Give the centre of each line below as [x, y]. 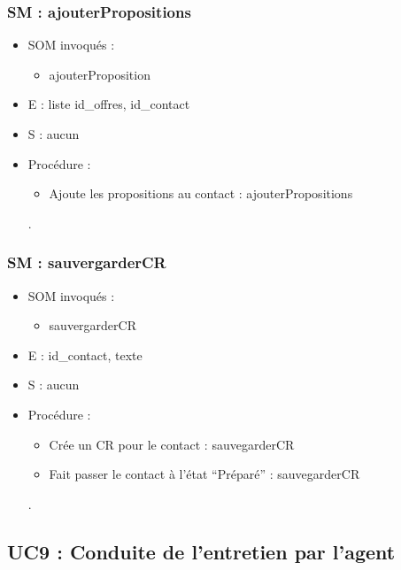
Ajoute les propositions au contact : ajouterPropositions [201, 193]
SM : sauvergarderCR [87, 262]
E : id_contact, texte [85, 354]
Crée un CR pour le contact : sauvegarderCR [172, 444]
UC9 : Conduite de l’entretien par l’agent [201, 551]
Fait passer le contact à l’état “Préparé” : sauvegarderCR [204, 474]
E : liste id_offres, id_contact [109, 104]
